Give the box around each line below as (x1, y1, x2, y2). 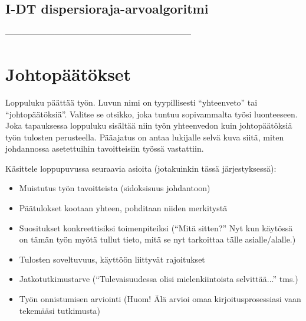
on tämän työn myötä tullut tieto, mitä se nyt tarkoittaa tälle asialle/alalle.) (19, 233, 296, 245)
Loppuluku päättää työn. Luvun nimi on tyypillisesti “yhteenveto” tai (5, 96, 258, 108)
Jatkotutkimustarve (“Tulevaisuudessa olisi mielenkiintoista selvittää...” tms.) (19, 273, 298, 285)
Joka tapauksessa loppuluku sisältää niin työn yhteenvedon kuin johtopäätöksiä (5, 119, 292, 132)
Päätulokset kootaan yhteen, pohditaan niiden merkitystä (19, 202, 228, 214)
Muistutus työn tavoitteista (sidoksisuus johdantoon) (19, 182, 210, 194)
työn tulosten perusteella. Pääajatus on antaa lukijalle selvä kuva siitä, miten (5, 130, 284, 143)
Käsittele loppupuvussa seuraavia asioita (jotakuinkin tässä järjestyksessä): (5, 162, 277, 174)
